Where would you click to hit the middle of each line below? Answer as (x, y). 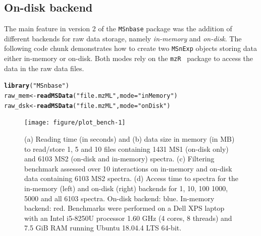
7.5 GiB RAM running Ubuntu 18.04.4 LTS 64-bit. (103, 228)
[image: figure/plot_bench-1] (75, 123)
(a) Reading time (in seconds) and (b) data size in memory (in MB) (129, 138)
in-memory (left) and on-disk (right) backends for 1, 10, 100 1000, (126, 188)
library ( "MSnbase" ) (37, 86)
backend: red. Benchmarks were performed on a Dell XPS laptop (124, 208)
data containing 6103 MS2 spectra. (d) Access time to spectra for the (131, 178)
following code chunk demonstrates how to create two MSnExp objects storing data (131, 48)
